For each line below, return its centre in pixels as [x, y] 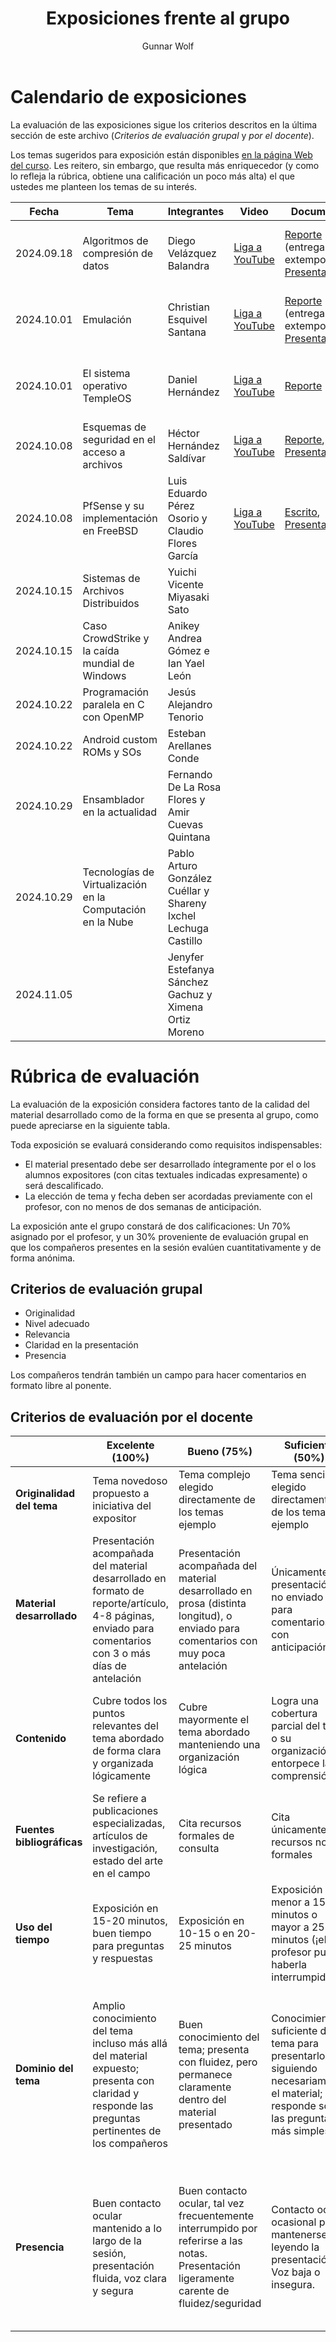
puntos [109, 1714]
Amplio [109, 2006]
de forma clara [127, 1751]
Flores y [186, 799]
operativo [105, 385]
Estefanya [191, 969]
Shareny [187, 903]
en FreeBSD [110, 530]
